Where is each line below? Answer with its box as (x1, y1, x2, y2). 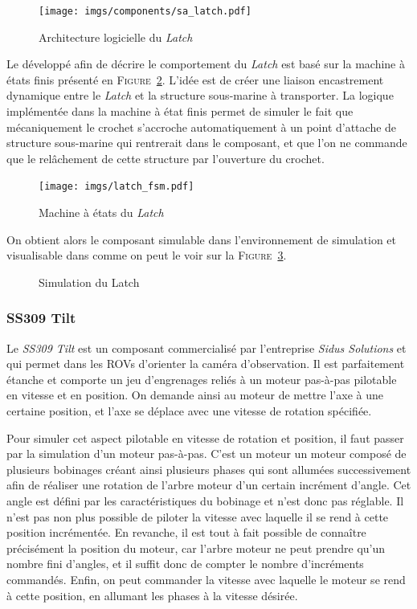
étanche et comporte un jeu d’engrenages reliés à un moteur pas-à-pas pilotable (6, 370, 397, 387)
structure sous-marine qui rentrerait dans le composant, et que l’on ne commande (6, 134, 407, 151)
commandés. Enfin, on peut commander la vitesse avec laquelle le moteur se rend (6, 570, 406, 587)
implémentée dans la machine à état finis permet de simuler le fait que (6, 103, 354, 120)
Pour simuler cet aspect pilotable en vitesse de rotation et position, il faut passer (6, 429, 404, 446)
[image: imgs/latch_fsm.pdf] (39, 181, 194, 193)
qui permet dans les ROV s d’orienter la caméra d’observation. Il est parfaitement (6, 355, 405, 372)
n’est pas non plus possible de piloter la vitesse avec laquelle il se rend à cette (6, 508, 389, 525)
